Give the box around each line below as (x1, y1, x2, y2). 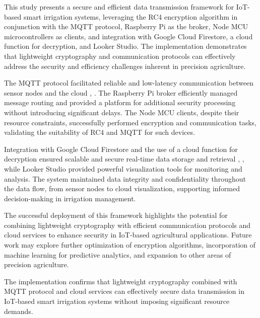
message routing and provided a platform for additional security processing (4, 97, 236, 108)
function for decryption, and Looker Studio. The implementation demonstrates (4, 41, 247, 51)
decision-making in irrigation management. (4, 193, 136, 203)
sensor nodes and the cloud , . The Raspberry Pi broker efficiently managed (4, 87, 238, 98)
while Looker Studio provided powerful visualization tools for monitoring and (4, 163, 242, 174)
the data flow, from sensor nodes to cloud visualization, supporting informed (4, 183, 240, 194)
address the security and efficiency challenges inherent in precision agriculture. (4, 60, 246, 71)
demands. (4, 305, 33, 316)
